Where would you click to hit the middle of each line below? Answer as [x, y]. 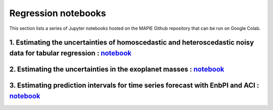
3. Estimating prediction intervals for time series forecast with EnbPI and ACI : [134, 85]
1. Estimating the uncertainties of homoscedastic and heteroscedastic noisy [132, 43]
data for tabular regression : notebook [71, 53]
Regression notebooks [58, 13]
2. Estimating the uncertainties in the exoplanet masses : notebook [117, 69]
